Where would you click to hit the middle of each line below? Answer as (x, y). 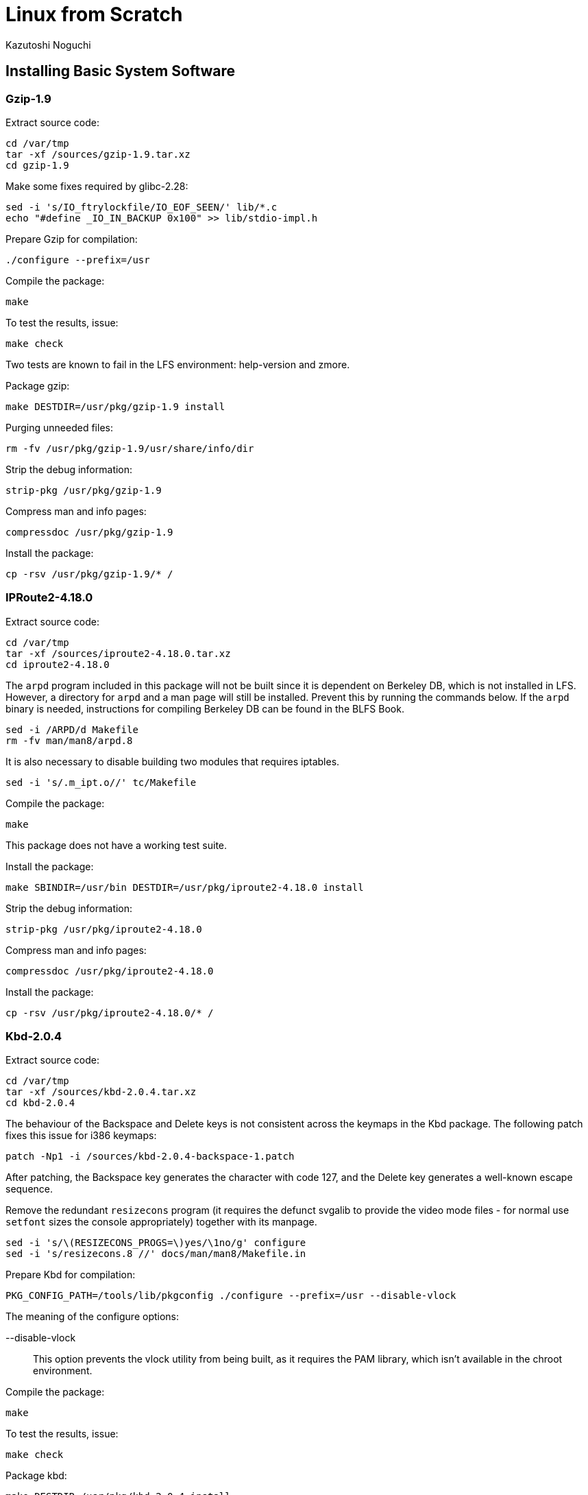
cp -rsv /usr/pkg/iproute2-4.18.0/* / (110, 1013)
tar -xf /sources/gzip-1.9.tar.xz (98, 154)
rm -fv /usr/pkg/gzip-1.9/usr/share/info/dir (130, 448)
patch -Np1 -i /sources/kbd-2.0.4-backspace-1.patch (150, 1157)
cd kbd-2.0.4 (40, 1103)
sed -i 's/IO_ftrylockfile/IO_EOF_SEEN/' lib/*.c (142, 207)
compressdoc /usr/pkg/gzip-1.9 (89, 532)
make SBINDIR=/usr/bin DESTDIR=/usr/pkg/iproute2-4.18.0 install (185, 887)
